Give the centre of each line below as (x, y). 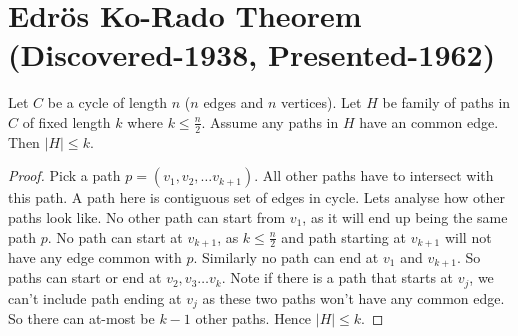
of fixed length (66, 121)
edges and (233, 102)
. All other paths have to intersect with (374, 175)
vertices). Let (321, 102)
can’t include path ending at (95, 297)
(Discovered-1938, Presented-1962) (252, 54)
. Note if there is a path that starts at (337, 277)
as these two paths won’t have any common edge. (353, 297)
